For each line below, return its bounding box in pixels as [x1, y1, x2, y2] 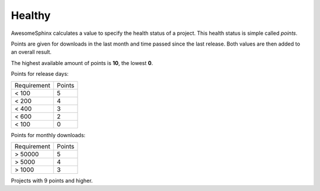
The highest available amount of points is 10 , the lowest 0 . [11, 59, 153, 66]
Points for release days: [11, 70, 69, 77]
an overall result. [11, 48, 52, 56]
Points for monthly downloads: [11, 131, 86, 138]
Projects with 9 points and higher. [11, 177, 93, 184]
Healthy [11, 9, 51, 22]
